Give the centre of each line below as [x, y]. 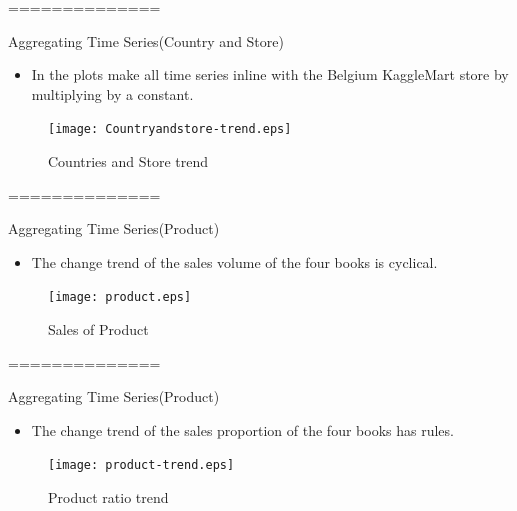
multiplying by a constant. [112, 93]
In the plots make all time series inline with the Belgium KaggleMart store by [270, 74]
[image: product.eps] [120, 297]
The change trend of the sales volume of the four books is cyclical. [234, 261]
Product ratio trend [108, 497]
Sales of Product [98, 329]
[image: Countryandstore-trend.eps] [170, 129]
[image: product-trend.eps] [141, 465]
